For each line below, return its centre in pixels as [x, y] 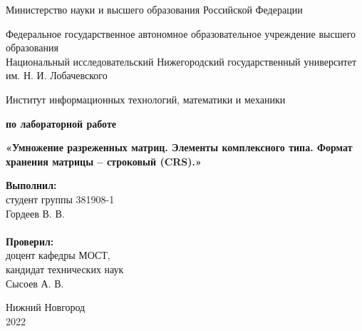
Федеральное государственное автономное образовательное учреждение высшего [181, 33]
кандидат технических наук [65, 269]
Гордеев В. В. [35, 213]
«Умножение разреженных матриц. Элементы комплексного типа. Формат [179, 147]
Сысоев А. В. [35, 283]
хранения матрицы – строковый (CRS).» [104, 161]
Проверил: [30, 241]
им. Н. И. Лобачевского [57, 75]
